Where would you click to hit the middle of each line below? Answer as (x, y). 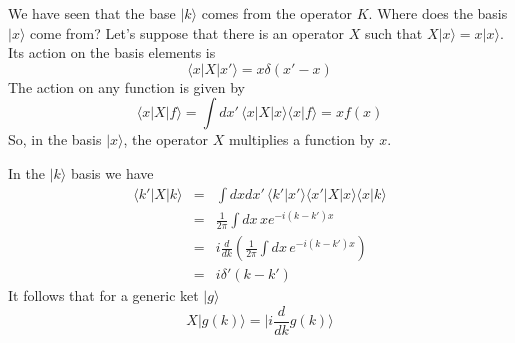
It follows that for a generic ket (103, 295)
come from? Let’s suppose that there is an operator (187, 32)
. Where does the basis (438, 13)
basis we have (112, 172)
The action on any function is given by (126, 86)
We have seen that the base (92, 13)
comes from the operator (277, 13)
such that (394, 32)
